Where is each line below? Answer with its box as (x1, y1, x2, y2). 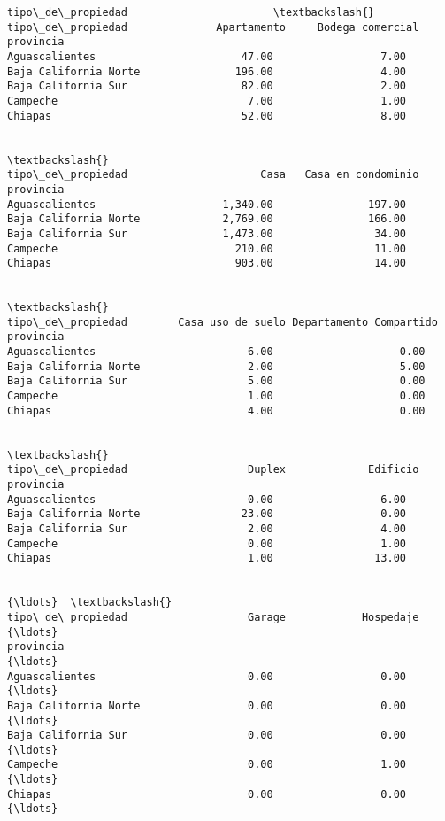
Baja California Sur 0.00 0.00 (7, 729, 407, 742)
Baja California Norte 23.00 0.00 (7, 507, 407, 521)
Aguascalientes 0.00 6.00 (7, 492, 407, 506)
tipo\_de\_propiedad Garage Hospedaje (7, 610, 419, 623)
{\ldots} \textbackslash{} (7, 596, 173, 609)
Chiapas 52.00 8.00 (7, 109, 407, 122)
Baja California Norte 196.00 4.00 (7, 65, 407, 78)
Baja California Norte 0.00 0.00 (7, 699, 407, 712)
